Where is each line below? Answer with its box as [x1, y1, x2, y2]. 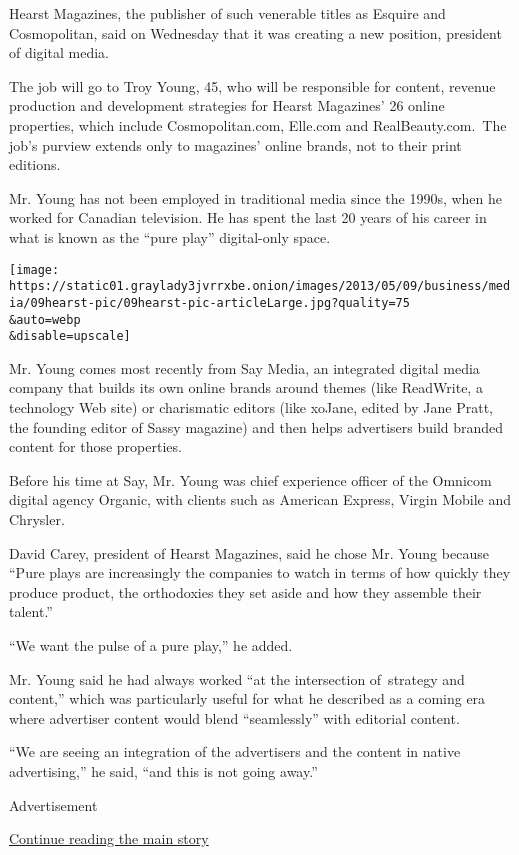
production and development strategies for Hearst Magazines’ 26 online [9, 95, 445, 116]
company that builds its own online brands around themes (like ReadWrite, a [9, 377, 483, 398]
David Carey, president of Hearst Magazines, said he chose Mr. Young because [9, 542, 489, 563]
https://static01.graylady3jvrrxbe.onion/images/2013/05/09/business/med [9, 279, 511, 294]
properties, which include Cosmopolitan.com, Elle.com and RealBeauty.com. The [9, 114, 507, 135]
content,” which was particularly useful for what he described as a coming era [9, 688, 486, 709]
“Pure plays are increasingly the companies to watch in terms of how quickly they [9, 562, 511, 583]
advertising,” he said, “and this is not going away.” [9, 760, 318, 781]
